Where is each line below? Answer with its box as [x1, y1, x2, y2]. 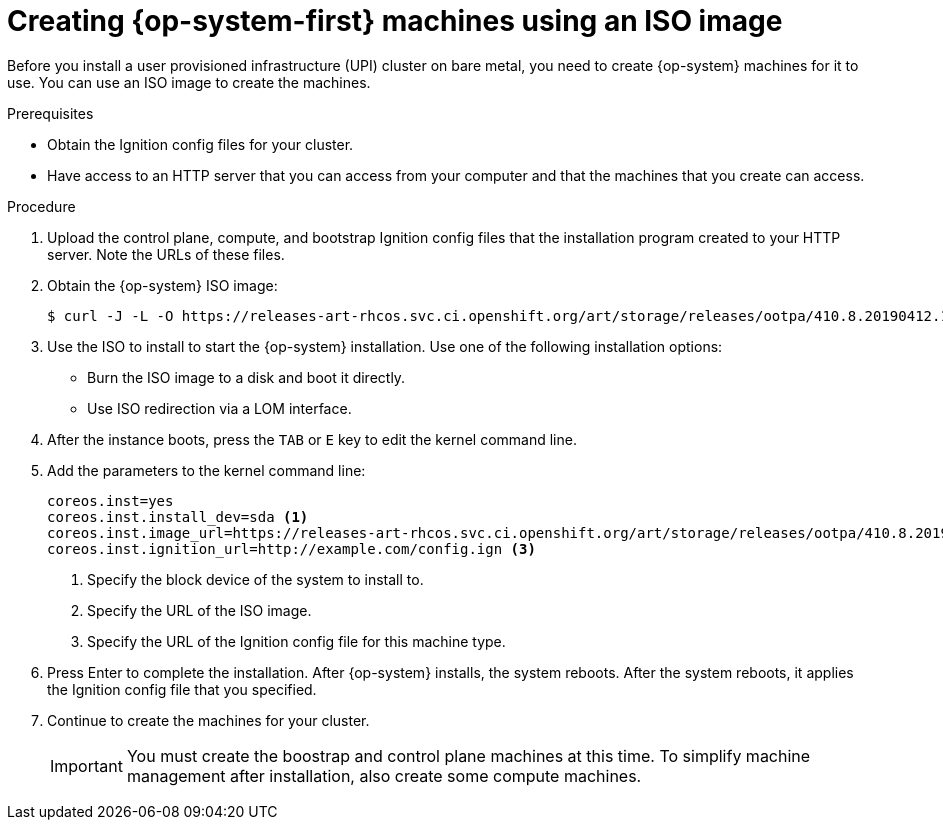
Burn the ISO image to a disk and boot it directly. [87, 368, 406, 386]
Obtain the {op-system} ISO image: [47, 276, 278, 294]
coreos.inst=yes [47, 492, 174, 509]
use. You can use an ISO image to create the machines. [7, 73, 371, 91]
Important [50, 755, 123, 776]
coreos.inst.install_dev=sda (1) [47, 508, 309, 525]
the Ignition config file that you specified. [47, 680, 317, 698]
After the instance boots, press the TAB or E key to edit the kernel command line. [47, 430, 577, 448]
